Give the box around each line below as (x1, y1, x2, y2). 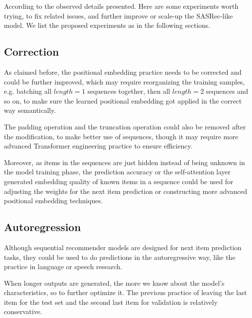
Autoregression (4, 219, 81, 234)
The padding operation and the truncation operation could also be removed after (4, 121, 246, 131)
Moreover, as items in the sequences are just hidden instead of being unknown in (4, 157, 245, 167)
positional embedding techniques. (4, 195, 103, 206)
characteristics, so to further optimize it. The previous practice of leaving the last (4, 287, 247, 297)
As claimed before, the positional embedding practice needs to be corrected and (4, 66, 242, 77)
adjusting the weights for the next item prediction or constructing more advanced (4, 186, 247, 196)
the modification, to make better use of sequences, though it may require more (4, 131, 238, 141)
